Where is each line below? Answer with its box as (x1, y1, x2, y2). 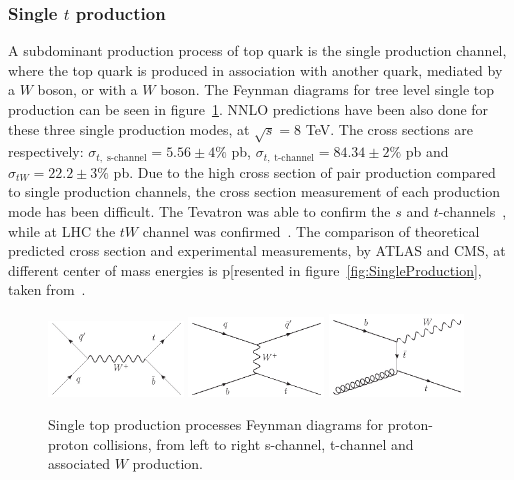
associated (48, 453, 110, 474)
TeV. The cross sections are (305, 118, 473, 139)
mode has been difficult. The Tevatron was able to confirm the (8, 201, 391, 221)
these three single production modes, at (8, 118, 250, 139)
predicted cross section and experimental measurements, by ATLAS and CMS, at (8, 240, 506, 261)
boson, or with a (37, 79, 138, 100)
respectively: (8, 141, 84, 162)
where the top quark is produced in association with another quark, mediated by (8, 59, 503, 80)
